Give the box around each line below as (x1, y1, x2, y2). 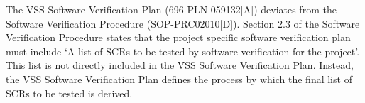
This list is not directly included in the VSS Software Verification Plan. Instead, (6, 58, 354, 72)
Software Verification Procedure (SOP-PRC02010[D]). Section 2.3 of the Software (6, 16, 360, 31)
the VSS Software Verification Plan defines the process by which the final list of (6, 71, 352, 86)
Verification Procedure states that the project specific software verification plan (6, 30, 351, 45)
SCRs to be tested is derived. (6, 85, 133, 100)
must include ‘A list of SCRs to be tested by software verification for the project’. (6, 43, 360, 58)
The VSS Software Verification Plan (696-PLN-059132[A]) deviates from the (6, 2, 337, 16)
